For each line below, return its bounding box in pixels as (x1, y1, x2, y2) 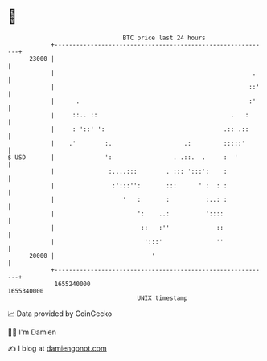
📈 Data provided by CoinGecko (7, 309, 113, 318)
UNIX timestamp (137, 293, 188, 302)
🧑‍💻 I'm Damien (7, 327, 57, 337)
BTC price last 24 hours (122, 34, 206, 42)
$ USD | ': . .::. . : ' (7, 153, 239, 162)
